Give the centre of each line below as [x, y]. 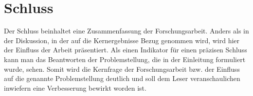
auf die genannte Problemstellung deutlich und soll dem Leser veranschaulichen [122, 78]
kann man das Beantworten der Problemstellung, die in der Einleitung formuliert [125, 59]
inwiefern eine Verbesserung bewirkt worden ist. [75, 88]
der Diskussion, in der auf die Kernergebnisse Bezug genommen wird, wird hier [122, 40]
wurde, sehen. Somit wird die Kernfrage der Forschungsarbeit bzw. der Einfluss [122, 69]
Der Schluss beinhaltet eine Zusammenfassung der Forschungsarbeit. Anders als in [126, 31]
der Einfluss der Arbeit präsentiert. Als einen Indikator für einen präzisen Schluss [126, 50]
